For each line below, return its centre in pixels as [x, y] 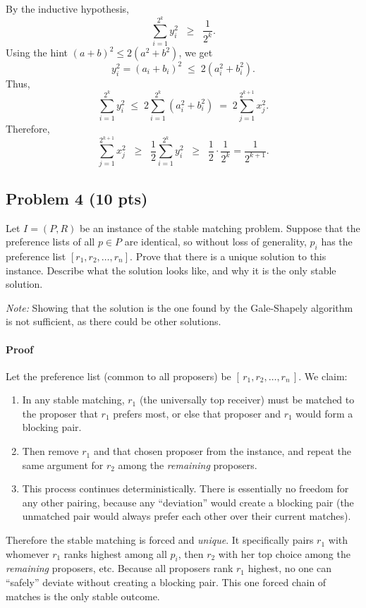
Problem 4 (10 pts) [77, 198]
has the [337, 242]
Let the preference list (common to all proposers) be [118, 376]
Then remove [50, 451]
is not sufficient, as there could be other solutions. [114, 321]
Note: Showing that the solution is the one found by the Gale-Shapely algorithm [179, 307]
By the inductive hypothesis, [67, 8]
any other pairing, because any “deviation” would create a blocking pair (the [188, 502]
